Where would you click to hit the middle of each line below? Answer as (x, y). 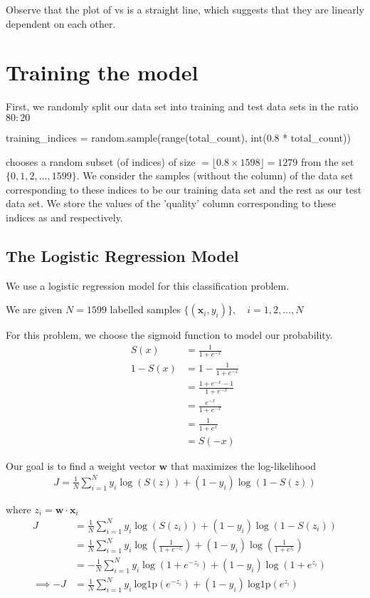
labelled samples (145, 309)
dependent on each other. (61, 23)
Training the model (102, 72)
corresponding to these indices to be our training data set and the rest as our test (184, 189)
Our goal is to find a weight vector (81, 465)
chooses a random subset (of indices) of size (101, 161)
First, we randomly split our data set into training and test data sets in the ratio (182, 106)
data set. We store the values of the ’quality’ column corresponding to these (171, 203)
